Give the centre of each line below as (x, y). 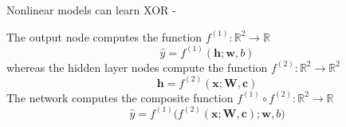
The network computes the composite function (120, 97)
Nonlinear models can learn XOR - (91, 10)
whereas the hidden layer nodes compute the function (137, 67)
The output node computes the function (104, 36)
